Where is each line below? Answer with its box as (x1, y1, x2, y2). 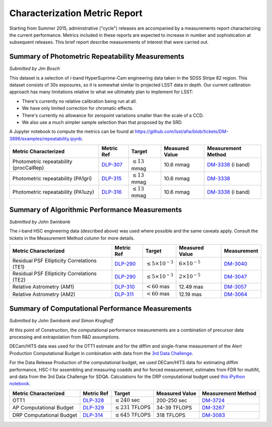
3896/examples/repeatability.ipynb (9, 135, 82, 141)
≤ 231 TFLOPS (115, 404, 151, 411)
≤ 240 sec (115, 396, 141, 403)
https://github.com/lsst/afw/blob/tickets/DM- (134, 128, 229, 134)
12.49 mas (179, 283, 203, 291)
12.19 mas (179, 291, 202, 298)
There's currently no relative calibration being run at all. (22, 98, 137, 104)
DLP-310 (114, 283, 135, 291)
